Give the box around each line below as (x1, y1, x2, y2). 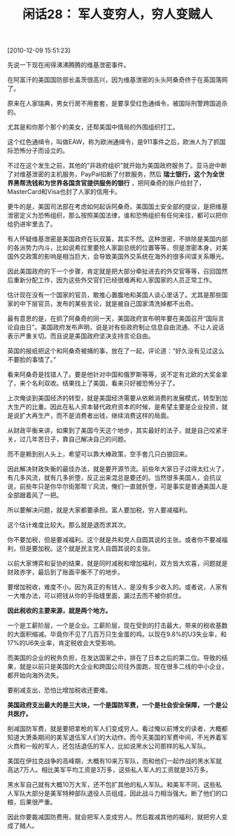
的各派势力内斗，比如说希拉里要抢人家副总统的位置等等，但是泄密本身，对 (7, 243, 222, 252)
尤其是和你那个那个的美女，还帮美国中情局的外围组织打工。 (7, 123, 179, 132)
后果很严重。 (19, 798, 57, 807)
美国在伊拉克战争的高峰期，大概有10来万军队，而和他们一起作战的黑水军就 (7, 757, 222, 765)
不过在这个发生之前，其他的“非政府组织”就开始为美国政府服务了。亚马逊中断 (7, 162, 227, 170)
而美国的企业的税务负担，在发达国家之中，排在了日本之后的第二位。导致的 (7, 653, 222, 662)
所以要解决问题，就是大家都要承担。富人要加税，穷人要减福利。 (7, 506, 191, 514)
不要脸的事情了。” (7, 355, 57, 364)
